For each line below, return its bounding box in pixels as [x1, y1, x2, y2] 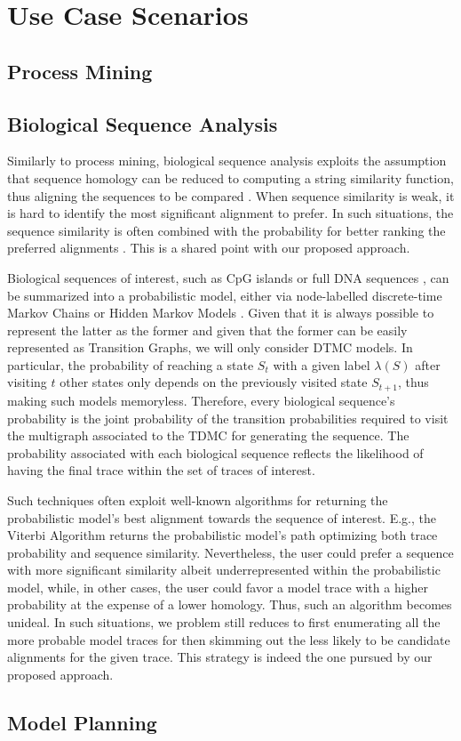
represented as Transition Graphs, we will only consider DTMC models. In [7, 338, 413, 357]
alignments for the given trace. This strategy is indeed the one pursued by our [7, 648, 433, 666]
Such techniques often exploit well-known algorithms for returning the [7, 490, 388, 509]
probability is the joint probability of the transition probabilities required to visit [7, 408, 449, 427]
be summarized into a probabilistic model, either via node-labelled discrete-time [7, 286, 442, 304]
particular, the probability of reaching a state [7, 355, 254, 374]
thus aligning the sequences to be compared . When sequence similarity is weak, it [7, 186, 455, 205]
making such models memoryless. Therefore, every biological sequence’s [7, 391, 395, 409]
